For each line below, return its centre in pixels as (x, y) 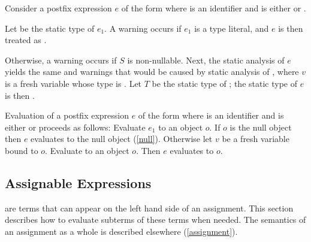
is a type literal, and (232, 28)
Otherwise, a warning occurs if (61, 60)
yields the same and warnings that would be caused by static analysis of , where (152, 72)
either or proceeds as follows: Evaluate (75, 127)
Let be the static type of (50, 28)
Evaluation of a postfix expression (67, 115)
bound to (22, 150)
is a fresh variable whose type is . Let (73, 83)
